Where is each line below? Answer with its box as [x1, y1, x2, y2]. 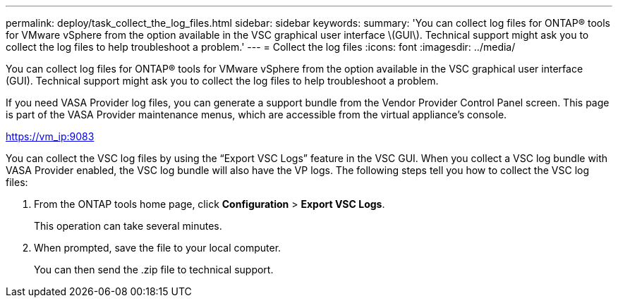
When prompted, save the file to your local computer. [34, 242, 281, 254]
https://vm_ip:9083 [6, 130, 95, 142]
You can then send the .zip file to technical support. [34, 264, 274, 276]
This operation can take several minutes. [34, 220, 222, 232]
